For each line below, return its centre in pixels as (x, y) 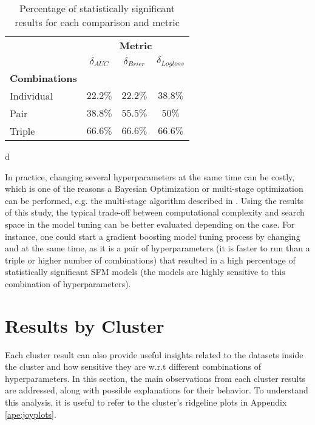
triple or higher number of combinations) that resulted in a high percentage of (150, 260)
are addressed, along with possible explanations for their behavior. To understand (157, 390)
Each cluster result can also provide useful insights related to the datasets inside (154, 354)
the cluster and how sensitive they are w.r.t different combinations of (133, 366)
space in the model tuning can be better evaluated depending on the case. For (150, 224)
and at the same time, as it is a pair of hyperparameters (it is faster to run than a (157, 248)
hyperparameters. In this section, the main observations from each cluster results (155, 378)
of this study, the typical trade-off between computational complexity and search (155, 212)
